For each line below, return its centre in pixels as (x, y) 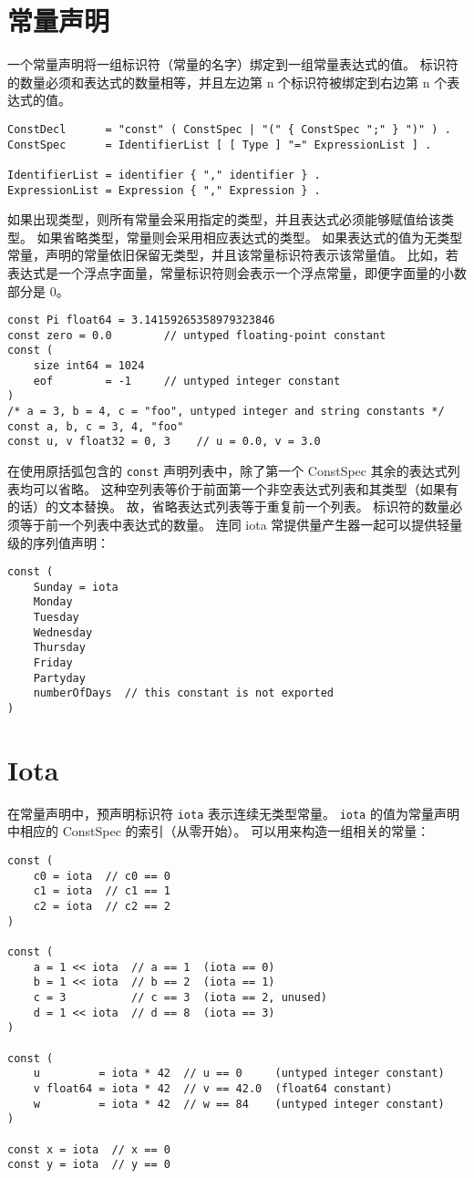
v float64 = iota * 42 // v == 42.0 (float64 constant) (213, 1088)
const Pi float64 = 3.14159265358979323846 (141, 320)
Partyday (59, 678)
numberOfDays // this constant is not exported (183, 693)
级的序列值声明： (58, 542)
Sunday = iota (76, 587)
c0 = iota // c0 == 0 (102, 876)
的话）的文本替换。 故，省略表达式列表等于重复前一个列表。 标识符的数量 (229, 506)
